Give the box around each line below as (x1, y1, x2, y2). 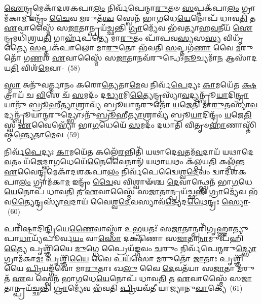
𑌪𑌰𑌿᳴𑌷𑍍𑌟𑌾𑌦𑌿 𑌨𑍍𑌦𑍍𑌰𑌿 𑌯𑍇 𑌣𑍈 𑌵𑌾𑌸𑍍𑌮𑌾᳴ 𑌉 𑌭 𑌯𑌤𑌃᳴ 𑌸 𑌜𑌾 (4, 223, 182, 233)
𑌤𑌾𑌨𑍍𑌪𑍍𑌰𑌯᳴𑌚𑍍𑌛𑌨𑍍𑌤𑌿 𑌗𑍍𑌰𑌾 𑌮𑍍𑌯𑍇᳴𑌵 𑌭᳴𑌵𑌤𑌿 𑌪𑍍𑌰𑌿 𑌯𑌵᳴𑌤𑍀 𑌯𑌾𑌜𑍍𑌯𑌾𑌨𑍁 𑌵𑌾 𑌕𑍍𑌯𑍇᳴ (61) (4, 283, 243, 293)
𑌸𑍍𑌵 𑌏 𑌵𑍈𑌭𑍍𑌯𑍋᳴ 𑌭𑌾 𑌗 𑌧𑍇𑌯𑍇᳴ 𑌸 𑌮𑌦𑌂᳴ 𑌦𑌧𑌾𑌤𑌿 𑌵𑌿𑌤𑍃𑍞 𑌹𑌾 (4, 119, 226, 130)
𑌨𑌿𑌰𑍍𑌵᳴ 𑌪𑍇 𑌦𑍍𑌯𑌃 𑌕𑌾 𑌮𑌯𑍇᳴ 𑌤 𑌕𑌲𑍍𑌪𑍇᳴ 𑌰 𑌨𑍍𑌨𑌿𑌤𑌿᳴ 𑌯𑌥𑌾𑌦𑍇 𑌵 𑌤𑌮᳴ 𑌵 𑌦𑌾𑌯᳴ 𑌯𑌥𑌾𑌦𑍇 (4, 146, 254, 157)
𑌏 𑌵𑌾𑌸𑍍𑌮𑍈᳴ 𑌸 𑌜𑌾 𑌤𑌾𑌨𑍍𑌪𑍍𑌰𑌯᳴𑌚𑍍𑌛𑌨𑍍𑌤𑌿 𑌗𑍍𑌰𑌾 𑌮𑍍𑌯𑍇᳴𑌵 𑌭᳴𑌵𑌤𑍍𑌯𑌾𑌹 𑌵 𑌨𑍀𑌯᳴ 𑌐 (4, 22, 253, 33)
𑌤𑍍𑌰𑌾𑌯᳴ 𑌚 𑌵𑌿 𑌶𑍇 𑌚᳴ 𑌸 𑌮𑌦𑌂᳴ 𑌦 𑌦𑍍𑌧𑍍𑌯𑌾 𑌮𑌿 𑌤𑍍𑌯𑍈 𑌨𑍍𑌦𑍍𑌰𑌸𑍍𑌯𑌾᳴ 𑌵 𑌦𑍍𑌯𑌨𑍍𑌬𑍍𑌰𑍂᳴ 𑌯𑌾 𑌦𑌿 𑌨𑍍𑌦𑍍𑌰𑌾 (4, 89, 249, 100)
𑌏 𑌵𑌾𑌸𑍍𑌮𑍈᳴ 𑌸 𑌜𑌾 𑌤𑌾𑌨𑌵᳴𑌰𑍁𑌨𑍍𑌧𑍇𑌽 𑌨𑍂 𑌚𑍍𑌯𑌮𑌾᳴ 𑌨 (52, 52, 223, 63)
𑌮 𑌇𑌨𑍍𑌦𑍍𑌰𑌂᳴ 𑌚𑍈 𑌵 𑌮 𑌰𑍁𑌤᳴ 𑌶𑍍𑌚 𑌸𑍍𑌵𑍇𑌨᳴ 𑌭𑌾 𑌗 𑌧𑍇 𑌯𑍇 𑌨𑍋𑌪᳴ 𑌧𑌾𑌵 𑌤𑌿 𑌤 (21, 12, 256, 23)
